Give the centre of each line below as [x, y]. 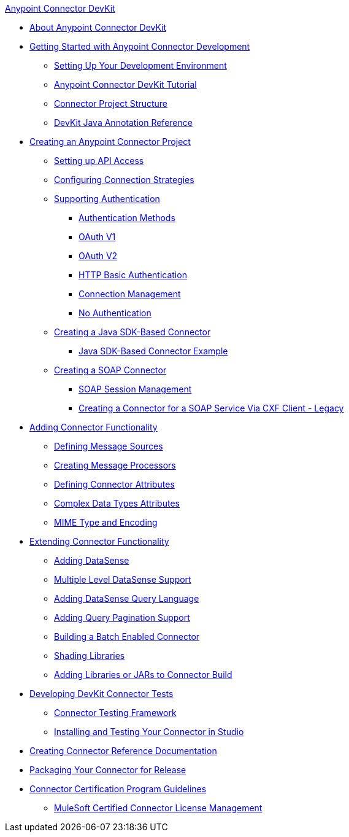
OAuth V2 [98, 256]
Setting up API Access [99, 161]
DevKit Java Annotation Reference [123, 123]
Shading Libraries [90, 656]
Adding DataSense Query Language [127, 598]
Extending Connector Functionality [99, 541]
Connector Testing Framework [115, 713]
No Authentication [115, 313]
